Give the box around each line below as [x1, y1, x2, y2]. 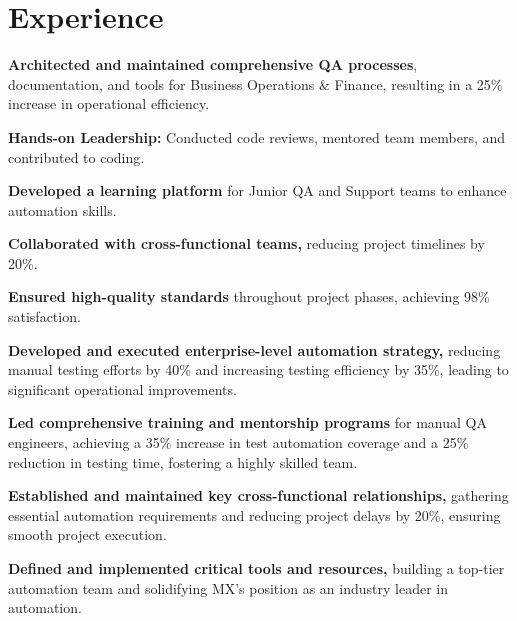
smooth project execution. [8, 524, 167, 545]
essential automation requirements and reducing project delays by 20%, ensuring [8, 504, 501, 525]
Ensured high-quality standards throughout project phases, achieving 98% [8, 286, 490, 307]
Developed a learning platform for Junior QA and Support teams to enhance [8, 180, 507, 201]
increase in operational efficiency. [8, 93, 210, 114]
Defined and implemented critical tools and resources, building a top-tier [8, 558, 505, 578]
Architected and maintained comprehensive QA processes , [8, 54, 418, 75]
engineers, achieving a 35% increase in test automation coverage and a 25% [8, 432, 469, 453]
